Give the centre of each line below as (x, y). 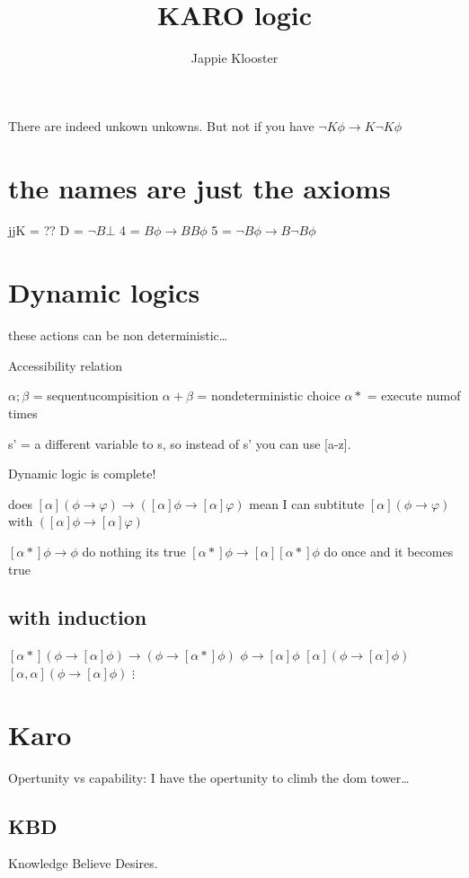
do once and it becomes (389, 551)
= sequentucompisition (96, 395)
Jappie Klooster (234, 58)
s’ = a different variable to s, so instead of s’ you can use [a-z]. (180, 443)
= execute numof (414, 395)
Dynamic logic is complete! (82, 474)
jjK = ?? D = (46, 230)
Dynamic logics (104, 292)
